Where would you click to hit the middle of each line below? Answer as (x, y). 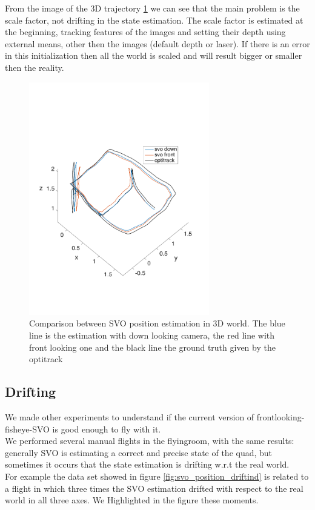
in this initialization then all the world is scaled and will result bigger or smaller (154, 55)
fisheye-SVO (27, 429)
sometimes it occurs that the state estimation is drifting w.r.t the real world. (147, 464)
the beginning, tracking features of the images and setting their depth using (145, 32)
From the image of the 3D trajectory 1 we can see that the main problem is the (152, 8)
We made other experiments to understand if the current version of (130, 416)
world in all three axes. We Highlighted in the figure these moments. (132, 500)
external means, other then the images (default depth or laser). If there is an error (157, 43)
